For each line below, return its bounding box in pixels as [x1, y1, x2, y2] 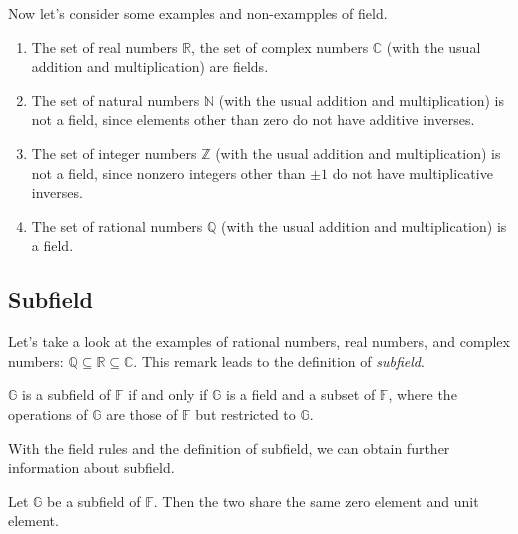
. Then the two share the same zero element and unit [153, 490, 479, 511]
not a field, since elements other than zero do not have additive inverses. [31, 109, 475, 130]
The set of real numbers [31, 36, 178, 57]
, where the [388, 384, 457, 405]
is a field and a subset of [225, 384, 376, 405]
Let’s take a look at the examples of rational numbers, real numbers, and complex [8, 331, 510, 352]
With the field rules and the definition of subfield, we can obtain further [8, 437, 450, 458]
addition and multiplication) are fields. [31, 56, 269, 77]
